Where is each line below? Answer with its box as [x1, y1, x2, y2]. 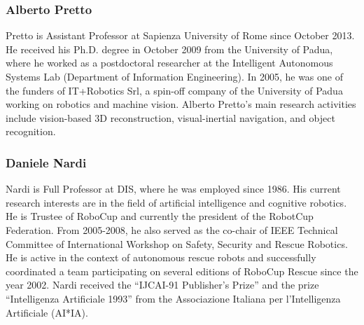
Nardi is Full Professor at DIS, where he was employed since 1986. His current [6, 181, 341, 196]
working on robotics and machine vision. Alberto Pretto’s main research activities [6, 97, 356, 111]
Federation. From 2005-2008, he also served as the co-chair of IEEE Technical [6, 222, 338, 237]
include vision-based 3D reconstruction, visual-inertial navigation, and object [6, 110, 335, 125]
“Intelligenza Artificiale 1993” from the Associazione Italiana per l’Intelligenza [6, 291, 341, 305]
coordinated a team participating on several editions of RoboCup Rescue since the [6, 263, 358, 278]
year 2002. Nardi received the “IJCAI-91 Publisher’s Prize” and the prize [6, 277, 319, 292]
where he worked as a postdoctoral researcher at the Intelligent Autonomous [6, 55, 333, 70]
